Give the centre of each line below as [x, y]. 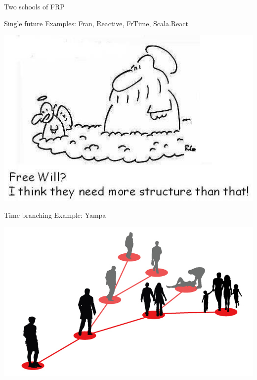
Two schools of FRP [34, 6]
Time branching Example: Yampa [55, 215]
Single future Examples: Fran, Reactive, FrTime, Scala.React [96, 23]
